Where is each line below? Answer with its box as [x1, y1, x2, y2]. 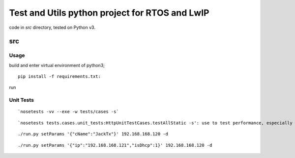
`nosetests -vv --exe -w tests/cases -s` [18, 109, 119, 114]
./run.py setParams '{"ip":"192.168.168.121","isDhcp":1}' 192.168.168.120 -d [18, 142, 212, 148]
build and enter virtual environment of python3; [9, 62, 105, 68]
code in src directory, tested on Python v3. [9, 24, 96, 30]
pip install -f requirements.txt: [18, 74, 101, 79]
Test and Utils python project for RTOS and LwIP [9, 7, 209, 18]
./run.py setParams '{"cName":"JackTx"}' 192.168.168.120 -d [18, 131, 168, 137]
